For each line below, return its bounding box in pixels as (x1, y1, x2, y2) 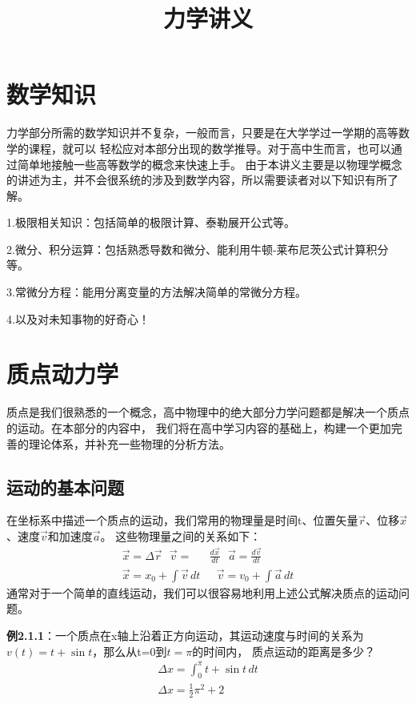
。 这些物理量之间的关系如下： (100, 527, 262, 544)
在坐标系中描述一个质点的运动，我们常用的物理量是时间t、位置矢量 (6, 512, 358, 529)
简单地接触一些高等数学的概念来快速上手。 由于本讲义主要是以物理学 (17, 155, 380, 172)
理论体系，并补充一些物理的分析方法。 (28, 435, 230, 452)
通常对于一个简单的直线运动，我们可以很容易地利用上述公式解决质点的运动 (6, 584, 398, 601)
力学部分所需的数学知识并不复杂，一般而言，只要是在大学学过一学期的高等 (6, 124, 398, 141)
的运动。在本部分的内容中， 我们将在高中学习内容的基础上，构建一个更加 (6, 419, 391, 436)
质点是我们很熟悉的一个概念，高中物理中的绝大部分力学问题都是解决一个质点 (6, 404, 410, 420)
